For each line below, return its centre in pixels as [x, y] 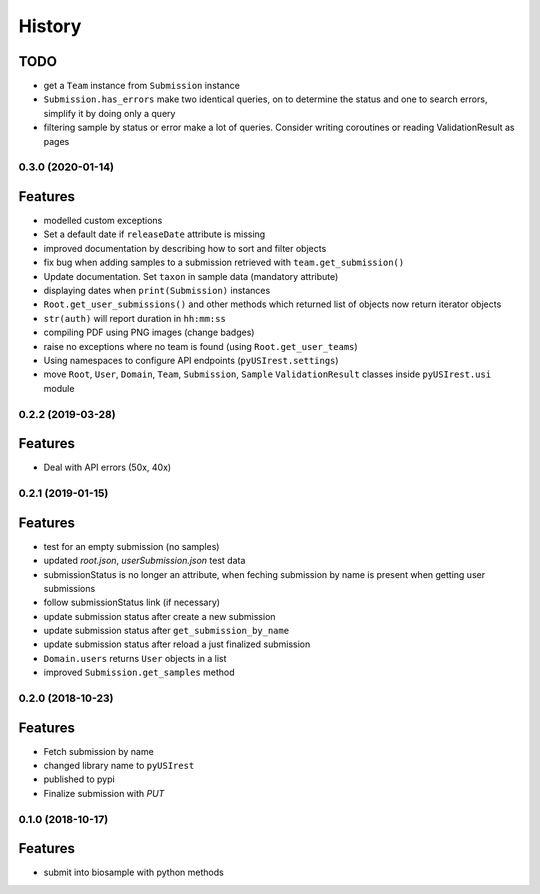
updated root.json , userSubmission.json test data [144, 561]
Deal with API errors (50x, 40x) [107, 467]
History [50, 26]
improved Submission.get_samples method [139, 672]
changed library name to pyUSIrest [119, 766]
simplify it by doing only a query [109, 113]
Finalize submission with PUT [104, 793]
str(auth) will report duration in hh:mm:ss [135, 318]
